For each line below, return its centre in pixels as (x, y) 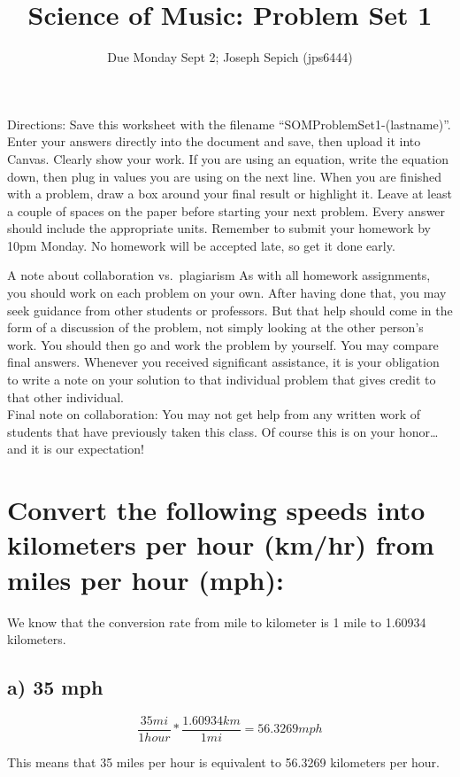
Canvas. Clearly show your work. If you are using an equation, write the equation (228, 158)
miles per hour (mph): (146, 579)
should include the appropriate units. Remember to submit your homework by (219, 228)
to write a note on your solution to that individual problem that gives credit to (222, 380)
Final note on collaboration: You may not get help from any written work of (214, 414)
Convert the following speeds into (216, 510)
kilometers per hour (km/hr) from (221, 544)
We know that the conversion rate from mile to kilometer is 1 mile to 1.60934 (217, 622)
